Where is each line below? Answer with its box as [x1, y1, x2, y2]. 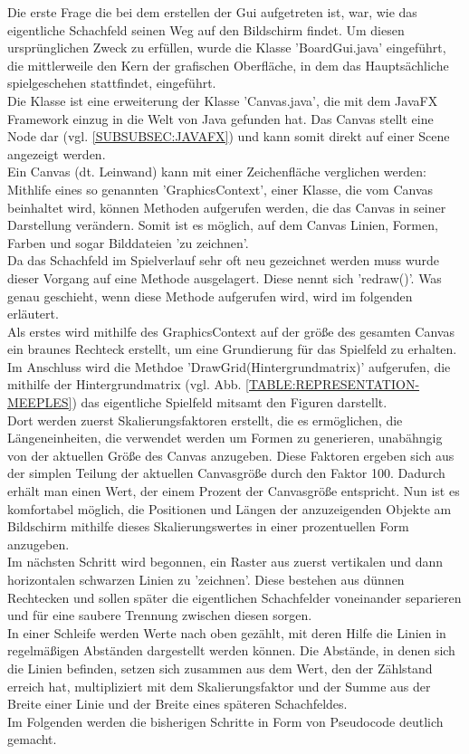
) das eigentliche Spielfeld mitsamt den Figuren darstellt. [72, 393, 388, 412]
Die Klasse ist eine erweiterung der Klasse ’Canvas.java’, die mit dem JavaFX [7, 91, 438, 110]
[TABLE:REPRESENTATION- [245, 375, 420, 394]
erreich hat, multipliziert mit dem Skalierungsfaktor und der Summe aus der [7, 676, 431, 695]
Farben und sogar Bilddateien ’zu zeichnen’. [7, 233, 249, 252]
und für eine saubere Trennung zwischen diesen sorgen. [7, 606, 312, 625]
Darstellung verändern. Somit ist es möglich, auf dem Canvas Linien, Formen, [7, 215, 438, 234]
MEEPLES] [7, 393, 72, 412]
